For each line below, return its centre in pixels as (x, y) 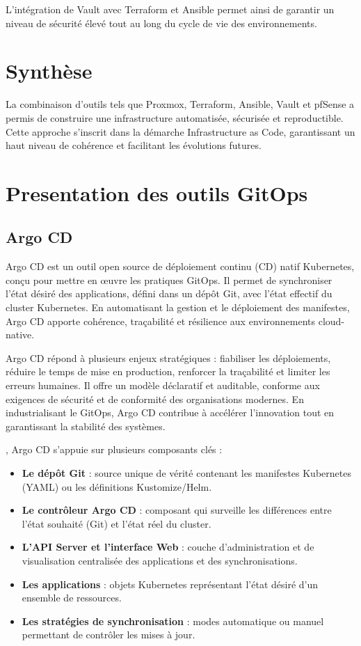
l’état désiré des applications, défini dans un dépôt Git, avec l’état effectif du (169, 293)
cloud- (331, 321)
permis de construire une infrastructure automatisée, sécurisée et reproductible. (175, 117)
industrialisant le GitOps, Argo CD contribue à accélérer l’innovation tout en (170, 412)
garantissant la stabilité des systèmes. (86, 426)
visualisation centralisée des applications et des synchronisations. (160, 560)
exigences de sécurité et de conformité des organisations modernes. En (155, 399)
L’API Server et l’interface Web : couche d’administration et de (168, 547)
